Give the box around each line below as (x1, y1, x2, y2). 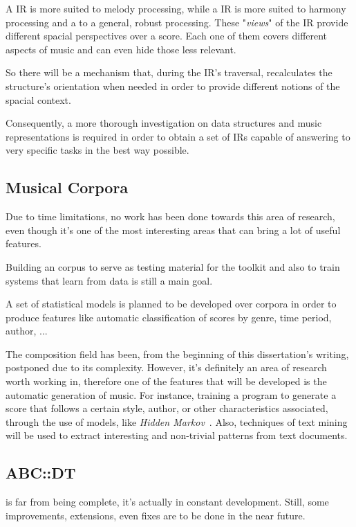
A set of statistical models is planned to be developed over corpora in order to (6, 296, 337, 311)
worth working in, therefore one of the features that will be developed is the (6, 374, 327, 388)
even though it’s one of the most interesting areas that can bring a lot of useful (6, 222, 341, 237)
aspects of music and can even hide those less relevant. (6, 42, 236, 56)
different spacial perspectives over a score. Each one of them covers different (6, 28, 328, 43)
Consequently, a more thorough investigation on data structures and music (6, 116, 322, 130)
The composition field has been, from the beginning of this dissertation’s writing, (6, 346, 349, 361)
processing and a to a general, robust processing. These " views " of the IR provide (6, 15, 348, 29)
